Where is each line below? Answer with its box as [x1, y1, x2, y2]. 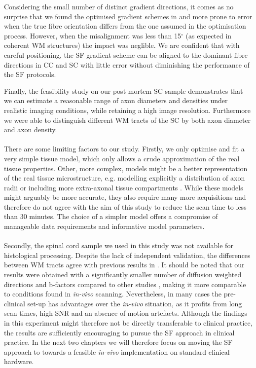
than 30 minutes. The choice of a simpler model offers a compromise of [4, 211, 218, 221]
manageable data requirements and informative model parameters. [4, 221, 205, 231]
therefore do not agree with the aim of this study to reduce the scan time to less [4, 201, 247, 212]
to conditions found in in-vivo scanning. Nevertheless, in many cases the [4, 289, 222, 299]
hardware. [4, 356, 34, 367]
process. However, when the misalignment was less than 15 [4, 30, 182, 40]
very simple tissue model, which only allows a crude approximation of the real [4, 153, 240, 163]
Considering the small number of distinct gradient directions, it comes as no [4, 1, 234, 11]
